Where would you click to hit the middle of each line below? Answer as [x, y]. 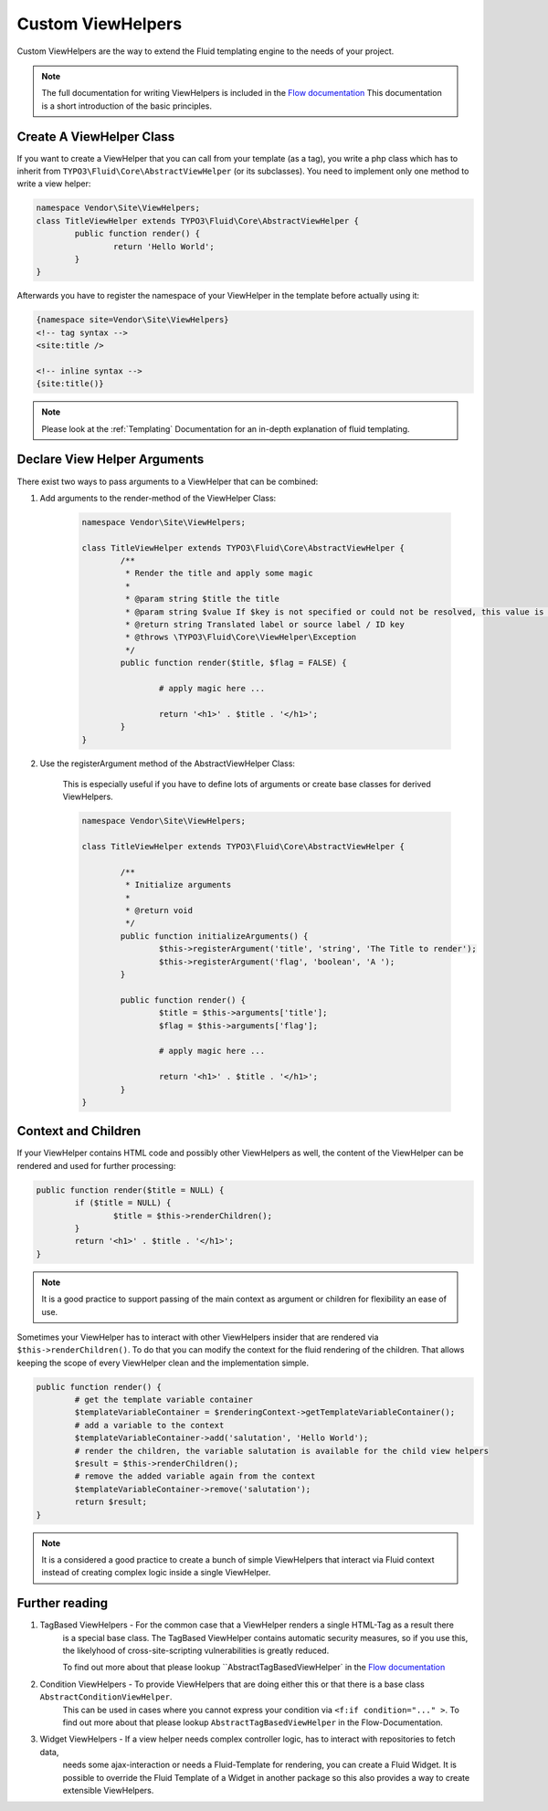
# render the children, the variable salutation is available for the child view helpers [281, 1451]
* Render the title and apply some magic [219, 574]
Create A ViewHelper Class [96, 137]
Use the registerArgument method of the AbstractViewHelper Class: [168, 763]
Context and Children [79, 1131]
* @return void [159, 911]
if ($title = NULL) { [123, 1203]
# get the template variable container [163, 1400]
